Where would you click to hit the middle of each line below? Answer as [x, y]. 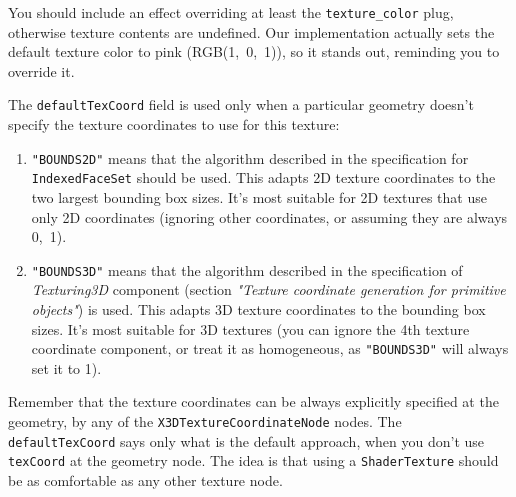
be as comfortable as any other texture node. [145, 480]
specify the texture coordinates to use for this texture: [174, 124]
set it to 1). [66, 367]
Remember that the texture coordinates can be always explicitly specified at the [253, 401]
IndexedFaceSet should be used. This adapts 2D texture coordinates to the [263, 177]
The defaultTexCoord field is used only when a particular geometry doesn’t [241, 104]
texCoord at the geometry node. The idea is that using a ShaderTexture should [253, 460]
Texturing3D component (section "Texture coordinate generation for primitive [268, 289]
